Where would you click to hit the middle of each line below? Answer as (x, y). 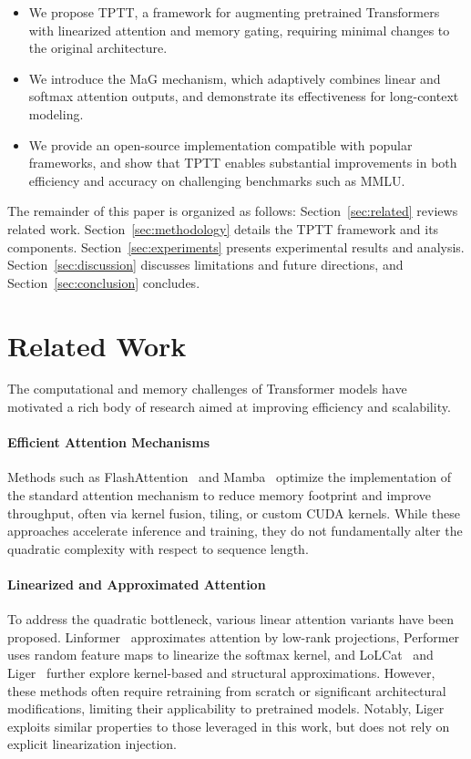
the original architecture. (98, 48)
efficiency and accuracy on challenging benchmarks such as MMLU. (217, 180)
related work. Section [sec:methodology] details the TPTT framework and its (223, 228)
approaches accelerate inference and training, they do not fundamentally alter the (235, 531)
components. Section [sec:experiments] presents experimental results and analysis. (236, 246)
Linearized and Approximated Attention (137, 584)
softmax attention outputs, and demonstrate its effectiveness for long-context (244, 96)
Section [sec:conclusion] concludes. (104, 282)
